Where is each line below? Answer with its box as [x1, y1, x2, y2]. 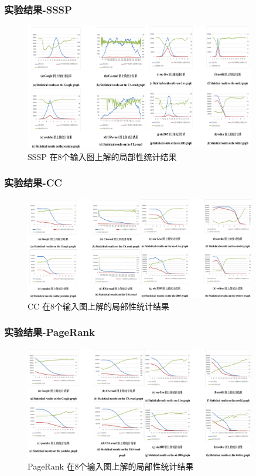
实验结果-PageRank [4, 325, 95, 339]
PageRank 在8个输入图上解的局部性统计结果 [28, 460, 194, 472]
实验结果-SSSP [4, 2, 72, 16]
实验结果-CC [4, 175, 62, 190]
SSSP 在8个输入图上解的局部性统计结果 [28, 150, 177, 162]
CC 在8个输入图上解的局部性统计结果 [28, 300, 169, 312]
